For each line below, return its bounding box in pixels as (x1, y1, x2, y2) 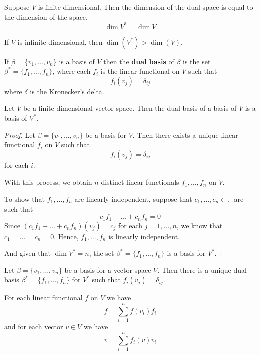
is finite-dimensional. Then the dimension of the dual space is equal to (38, 2, 253, 12)
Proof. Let (4, 129, 35, 140)
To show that (4, 194, 45, 204)
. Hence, (54, 231, 79, 241)
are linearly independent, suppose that (74, 194, 192, 204)
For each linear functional (4, 292, 83, 303)
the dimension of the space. (4, 11, 88, 22)
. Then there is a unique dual (157, 264, 247, 275)
